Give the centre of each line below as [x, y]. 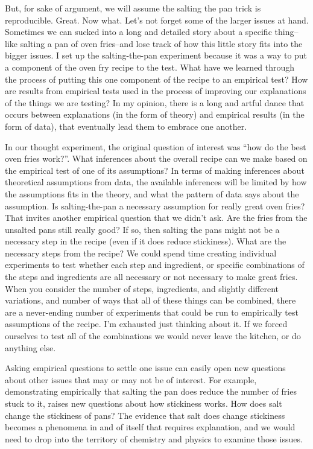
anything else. [30, 347]
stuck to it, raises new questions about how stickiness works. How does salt [144, 403]
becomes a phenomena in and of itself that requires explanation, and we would [150, 427]
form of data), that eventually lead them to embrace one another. [126, 126]
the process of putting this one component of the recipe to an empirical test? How [156, 79]
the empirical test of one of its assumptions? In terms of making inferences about [155, 170]
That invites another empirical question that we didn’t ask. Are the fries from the [156, 218]
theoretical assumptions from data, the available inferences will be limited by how [156, 182]
